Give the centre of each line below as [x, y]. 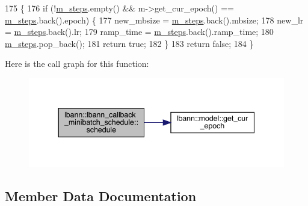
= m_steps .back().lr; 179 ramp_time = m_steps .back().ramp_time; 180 [139, 32]
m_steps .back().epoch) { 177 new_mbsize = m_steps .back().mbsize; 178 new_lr [154, 20]
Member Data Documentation [101, 195]
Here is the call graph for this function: [77, 64]
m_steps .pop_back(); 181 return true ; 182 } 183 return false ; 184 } [129, 43]
